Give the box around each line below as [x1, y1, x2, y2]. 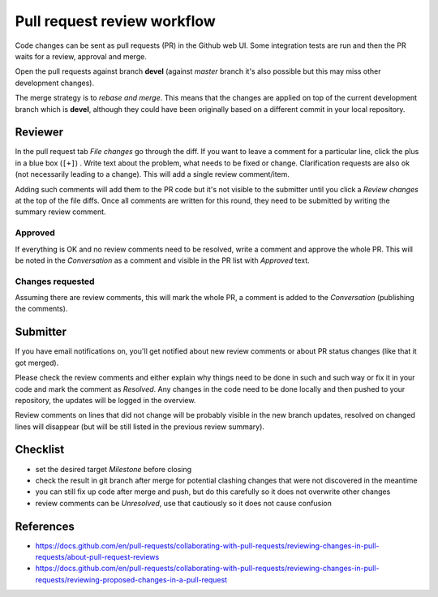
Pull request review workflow [15, 12, 217, 30]
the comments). [15, 304, 68, 314]
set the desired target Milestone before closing [35, 464, 192, 474]
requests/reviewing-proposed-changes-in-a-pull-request [35, 574, 227, 584]
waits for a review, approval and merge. [15, 51, 148, 61]
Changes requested [15, 276, 95, 287]
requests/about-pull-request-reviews [35, 552, 160, 562]
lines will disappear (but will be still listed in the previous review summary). [15, 422, 265, 432]
